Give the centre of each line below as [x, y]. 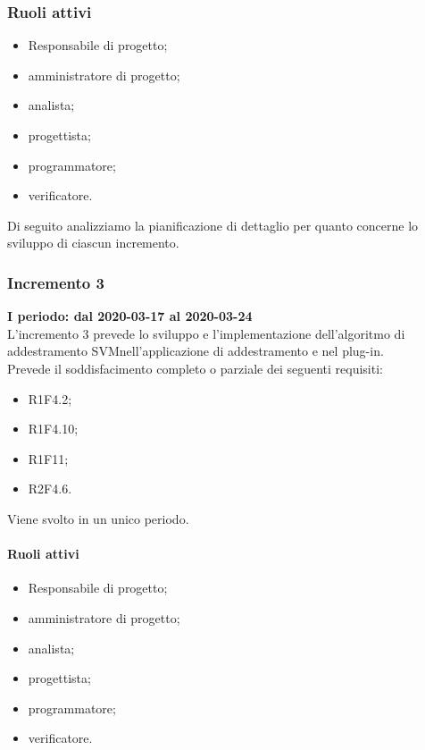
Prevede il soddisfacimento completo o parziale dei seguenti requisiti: [195, 368]
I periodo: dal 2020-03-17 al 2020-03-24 [130, 316]
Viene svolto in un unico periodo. [98, 518]
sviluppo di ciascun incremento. [93, 243]
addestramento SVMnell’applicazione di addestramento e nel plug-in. [196, 351]
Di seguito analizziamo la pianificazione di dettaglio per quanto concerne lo [213, 225]
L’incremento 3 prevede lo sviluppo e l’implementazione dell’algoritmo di [206, 333]
